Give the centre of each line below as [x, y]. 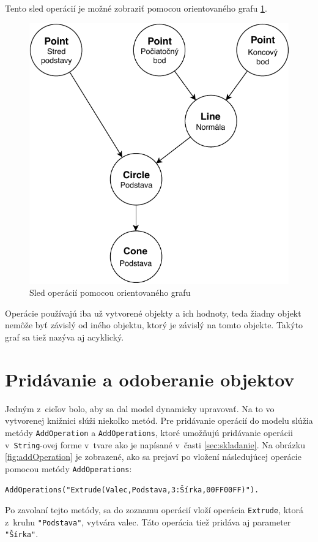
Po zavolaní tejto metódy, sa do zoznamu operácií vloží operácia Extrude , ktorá [154, 510]
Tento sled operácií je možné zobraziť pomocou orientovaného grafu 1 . [136, 8]
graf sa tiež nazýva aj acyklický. [65, 337]
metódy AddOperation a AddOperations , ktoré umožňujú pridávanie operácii [149, 432]
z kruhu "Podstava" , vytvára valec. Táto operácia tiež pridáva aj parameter [148, 521]
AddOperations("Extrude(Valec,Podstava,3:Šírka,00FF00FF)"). [132, 490]
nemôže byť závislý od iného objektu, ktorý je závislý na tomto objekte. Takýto [154, 325]
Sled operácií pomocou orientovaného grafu [110, 292]
